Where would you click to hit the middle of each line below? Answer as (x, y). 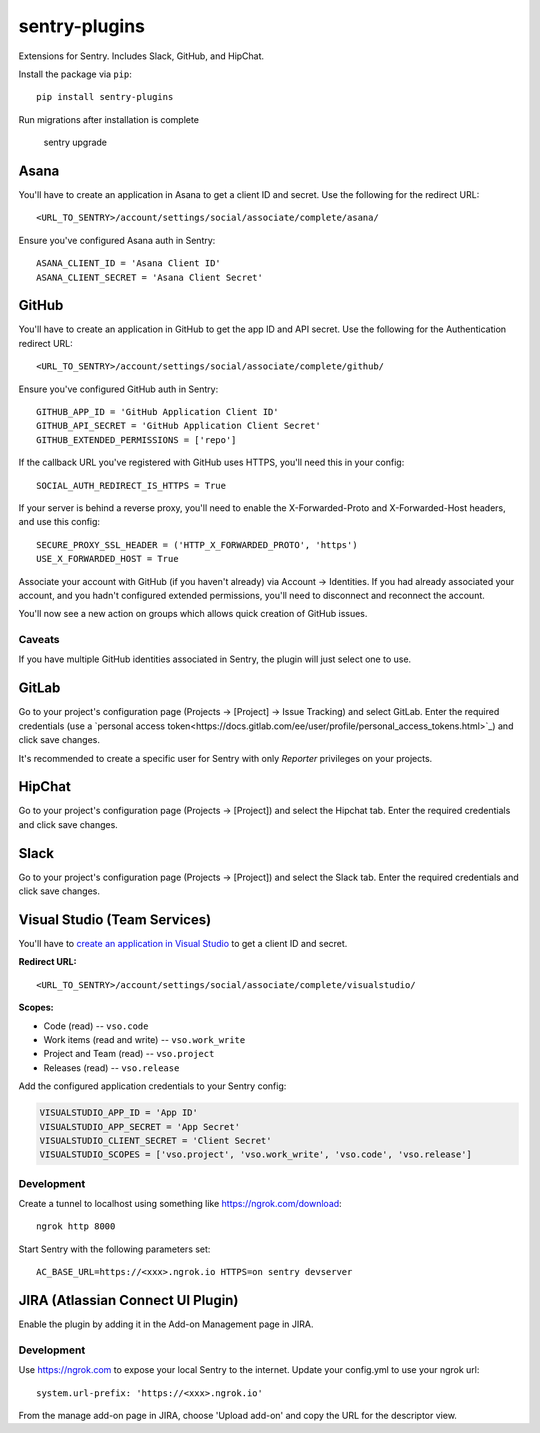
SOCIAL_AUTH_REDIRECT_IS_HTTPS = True (131, 485)
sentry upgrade (75, 142)
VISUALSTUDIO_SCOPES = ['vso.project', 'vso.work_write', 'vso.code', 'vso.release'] (255, 1154)
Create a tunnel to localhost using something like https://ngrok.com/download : (180, 1204)
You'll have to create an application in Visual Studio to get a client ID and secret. (183, 944)
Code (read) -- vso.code (96, 1026)
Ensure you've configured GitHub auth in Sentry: (118, 389)
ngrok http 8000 (76, 1226)
